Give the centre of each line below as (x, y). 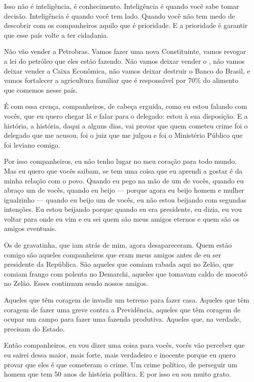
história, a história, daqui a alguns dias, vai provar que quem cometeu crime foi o (126, 125)
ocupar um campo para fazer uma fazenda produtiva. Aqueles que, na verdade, (123, 319)
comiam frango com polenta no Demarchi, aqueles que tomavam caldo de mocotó (126, 273)
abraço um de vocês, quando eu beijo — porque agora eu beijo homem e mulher (124, 190)
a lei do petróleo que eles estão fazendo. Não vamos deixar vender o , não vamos (124, 61)
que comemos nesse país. (41, 89)
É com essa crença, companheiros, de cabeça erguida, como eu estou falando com (126, 106)
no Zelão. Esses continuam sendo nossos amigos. (76, 283)
